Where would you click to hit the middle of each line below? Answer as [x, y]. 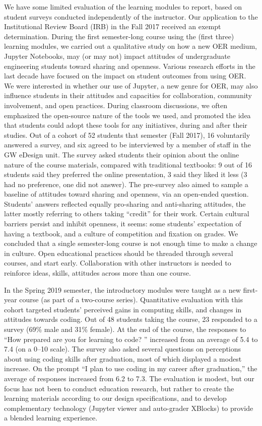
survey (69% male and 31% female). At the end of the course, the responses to [125, 329]
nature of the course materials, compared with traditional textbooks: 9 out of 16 [128, 164]
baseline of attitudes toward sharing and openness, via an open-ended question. [126, 194]
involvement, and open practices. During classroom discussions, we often [116, 105]
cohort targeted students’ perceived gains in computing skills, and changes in [123, 309]
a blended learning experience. [51, 418]
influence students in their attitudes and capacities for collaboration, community [128, 95]
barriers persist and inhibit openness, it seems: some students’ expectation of [123, 224]
